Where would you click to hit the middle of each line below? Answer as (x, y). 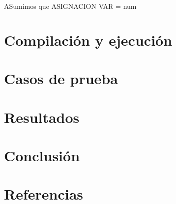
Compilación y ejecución (88, 40)
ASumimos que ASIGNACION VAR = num (70, 6)
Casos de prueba (61, 78)
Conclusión (42, 155)
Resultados (42, 117)
